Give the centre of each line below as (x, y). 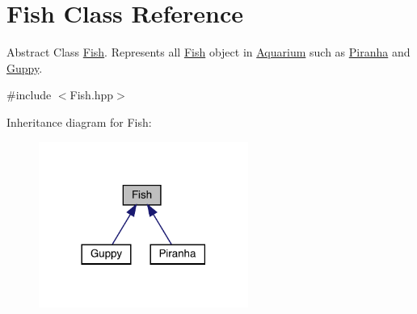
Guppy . (25, 67)
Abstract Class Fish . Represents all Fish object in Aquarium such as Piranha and (208, 52)
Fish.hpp (92, 95)
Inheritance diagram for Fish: (79, 121)
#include (29, 95)
